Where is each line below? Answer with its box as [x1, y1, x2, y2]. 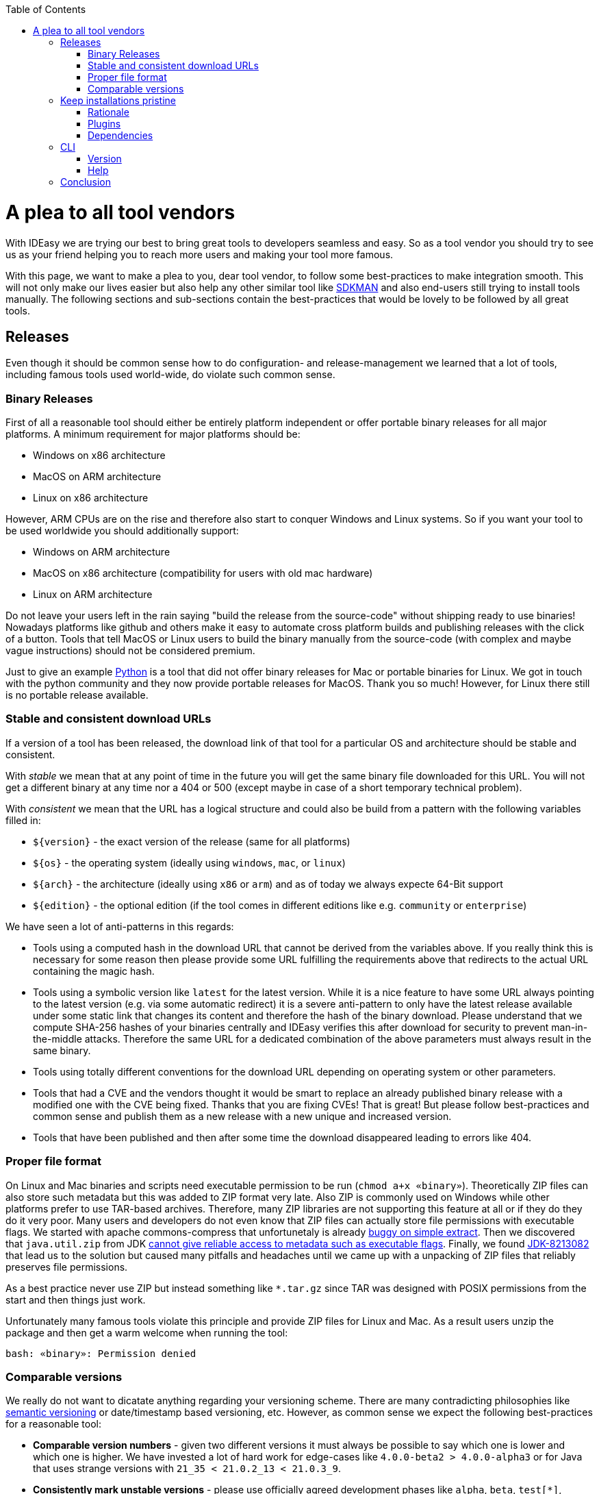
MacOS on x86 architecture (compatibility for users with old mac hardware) [33, 567, 373, 580]
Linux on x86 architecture [33, 492, 149, 504]
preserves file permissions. [5, 1260, 128, 1273]
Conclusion [60, 176, 112, 188]
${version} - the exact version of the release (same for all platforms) [33, 835, 351, 847]
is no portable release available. [5, 689, 149, 701]
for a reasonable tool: [5, 1418, 102, 1430]
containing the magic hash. [33, 964, 155, 977]
